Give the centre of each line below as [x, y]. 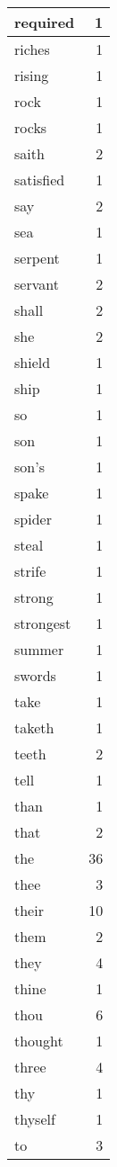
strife [30, 571]
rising [32, 75]
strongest [43, 623]
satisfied [40, 180]
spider [33, 519]
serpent [37, 258]
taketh [34, 727]
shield [33, 362]
